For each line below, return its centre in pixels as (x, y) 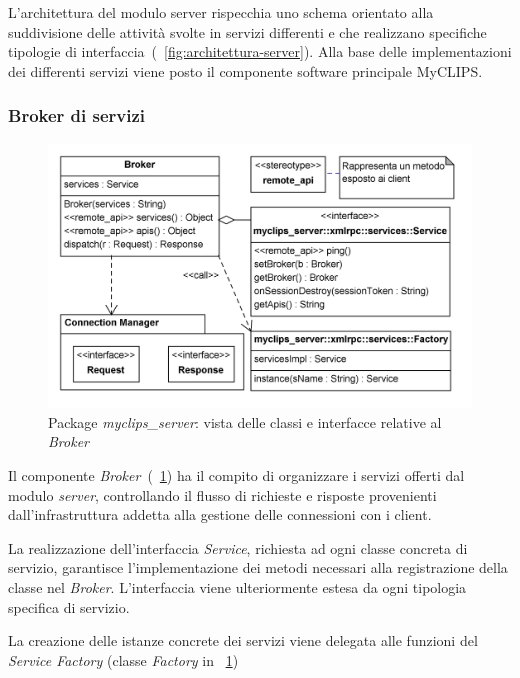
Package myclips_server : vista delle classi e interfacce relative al (245, 421)
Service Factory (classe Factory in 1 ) (123, 659)
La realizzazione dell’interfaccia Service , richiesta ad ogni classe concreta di (238, 547)
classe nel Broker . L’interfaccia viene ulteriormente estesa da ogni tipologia (237, 586)
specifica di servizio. (69, 606)
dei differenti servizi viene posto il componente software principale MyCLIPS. (245, 70)
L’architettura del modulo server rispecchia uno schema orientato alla (221, 12)
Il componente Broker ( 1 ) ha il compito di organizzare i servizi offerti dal (236, 474)
